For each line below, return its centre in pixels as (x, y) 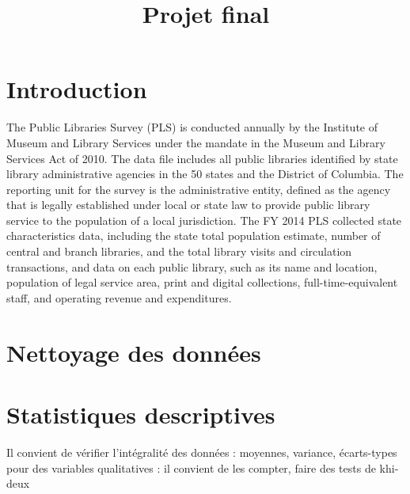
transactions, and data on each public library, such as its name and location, (192, 266)
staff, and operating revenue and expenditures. (119, 297)
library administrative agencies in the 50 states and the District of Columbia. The (205, 174)
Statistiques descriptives (141, 414)
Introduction (77, 89)
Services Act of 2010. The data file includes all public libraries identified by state (202, 158)
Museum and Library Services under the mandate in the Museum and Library (196, 142)
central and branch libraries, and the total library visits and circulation (179, 251)
